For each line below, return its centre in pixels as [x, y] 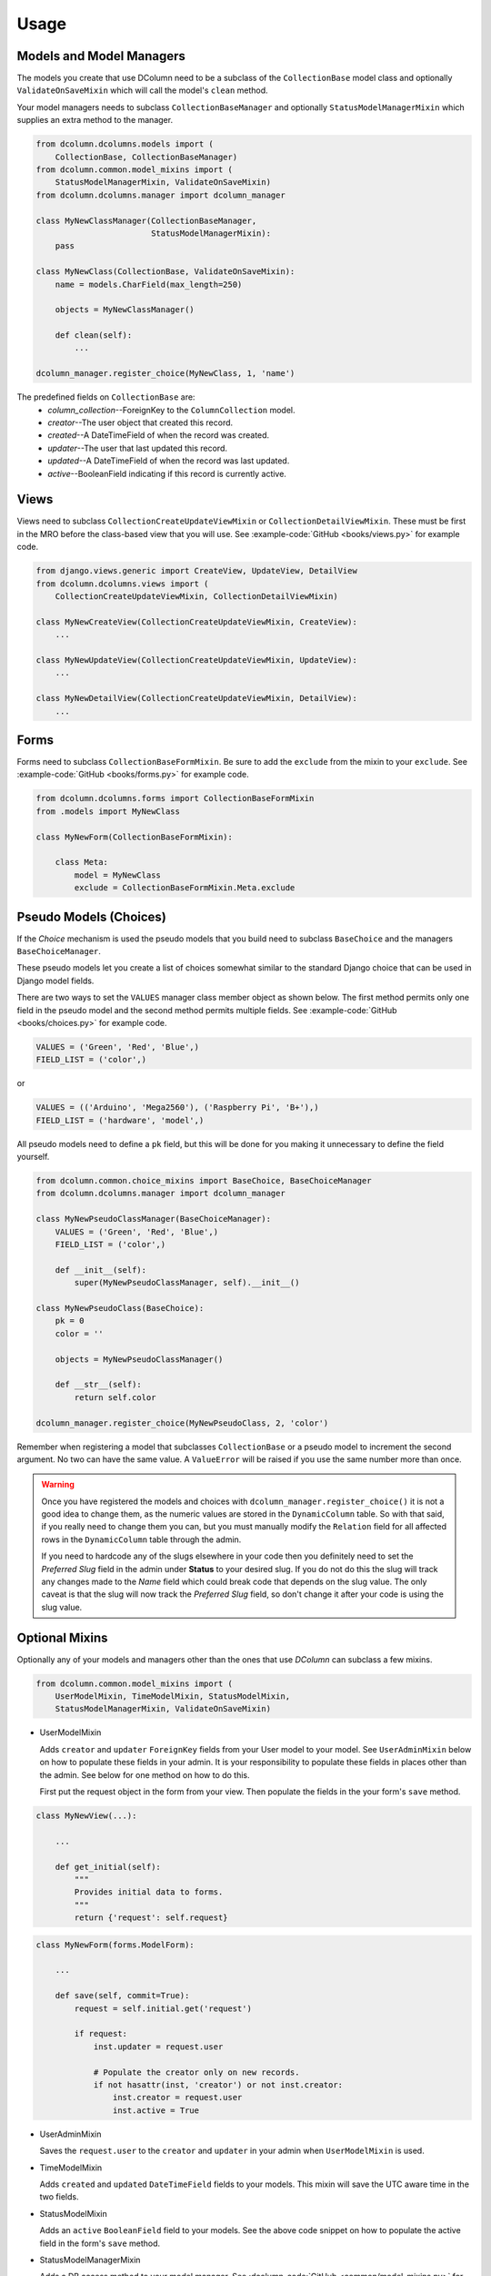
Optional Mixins [62, 1637]
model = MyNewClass [117, 875]
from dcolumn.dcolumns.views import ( [122, 584]
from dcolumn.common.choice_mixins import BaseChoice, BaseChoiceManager [204, 1181]
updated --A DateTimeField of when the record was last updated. [169, 461]
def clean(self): [94, 335]
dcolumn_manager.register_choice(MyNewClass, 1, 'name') [165, 374]
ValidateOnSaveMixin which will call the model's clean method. [142, 90]
